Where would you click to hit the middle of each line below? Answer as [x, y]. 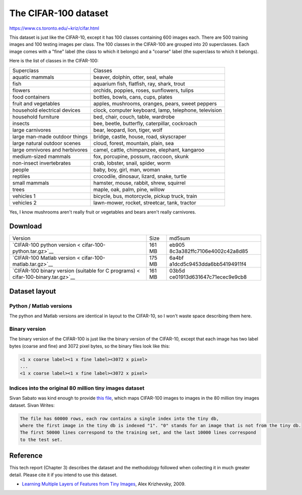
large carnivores [32, 130]
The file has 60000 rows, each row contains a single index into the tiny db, [119, 418]
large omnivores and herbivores [50, 150]
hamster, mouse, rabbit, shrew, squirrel [139, 183]
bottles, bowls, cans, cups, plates [133, 97]
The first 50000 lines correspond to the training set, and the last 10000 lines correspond [138, 433]
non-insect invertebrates [42, 163]
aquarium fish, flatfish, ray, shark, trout [139, 84]
